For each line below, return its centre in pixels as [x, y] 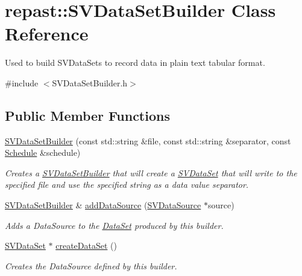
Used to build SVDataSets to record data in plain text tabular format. [135, 63]
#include [22, 82]
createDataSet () [86, 246]
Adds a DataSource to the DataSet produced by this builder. [114, 225]
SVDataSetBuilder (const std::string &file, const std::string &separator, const [148, 140]
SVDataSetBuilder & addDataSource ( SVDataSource [103, 205]
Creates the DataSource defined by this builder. [91, 265]
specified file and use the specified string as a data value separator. [127, 185]
